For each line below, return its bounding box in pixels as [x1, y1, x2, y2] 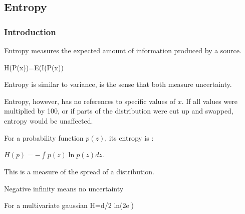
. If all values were [181, 95, 238, 106]
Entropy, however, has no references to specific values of [4, 95, 176, 106]
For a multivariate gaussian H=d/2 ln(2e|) [4, 200, 134, 210]
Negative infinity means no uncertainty [4, 183, 124, 193]
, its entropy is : [105, 132, 154, 143]
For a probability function [4, 132, 84, 143]
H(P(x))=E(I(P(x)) [4, 62, 64, 72]
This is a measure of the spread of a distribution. [4, 166, 154, 177]
